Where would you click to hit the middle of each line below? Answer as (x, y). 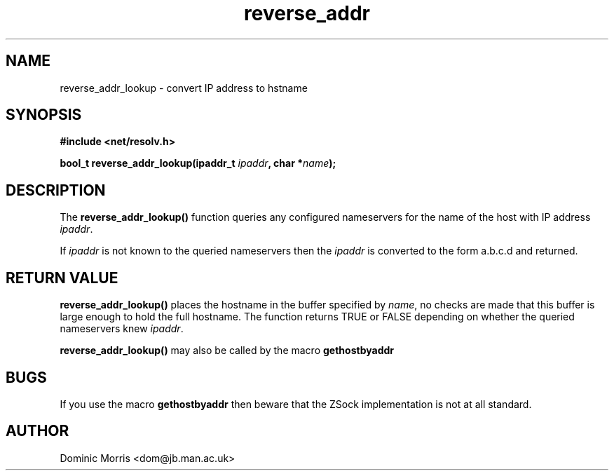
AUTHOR (37, 431)
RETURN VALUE (62, 278)
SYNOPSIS (44, 115)
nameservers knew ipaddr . (122, 329)
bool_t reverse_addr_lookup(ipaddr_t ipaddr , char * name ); (198, 163)
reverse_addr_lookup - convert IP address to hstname (184, 88)
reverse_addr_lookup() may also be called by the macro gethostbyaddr (227, 351)
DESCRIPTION (56, 190)
